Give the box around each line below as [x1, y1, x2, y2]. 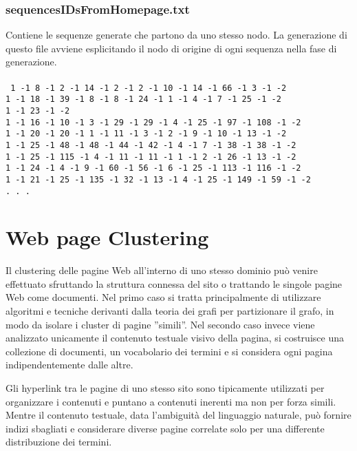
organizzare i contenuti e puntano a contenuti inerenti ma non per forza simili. [6, 394, 336, 408]
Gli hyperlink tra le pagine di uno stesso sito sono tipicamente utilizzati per [6, 381, 325, 395]
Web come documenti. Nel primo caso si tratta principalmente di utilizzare [6, 290, 321, 304]
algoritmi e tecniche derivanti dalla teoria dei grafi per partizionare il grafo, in [6, 304, 334, 318]
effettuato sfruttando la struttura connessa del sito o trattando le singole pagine [6, 276, 343, 291]
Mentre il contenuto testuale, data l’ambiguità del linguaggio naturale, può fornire [6, 408, 351, 422]
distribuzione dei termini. [6, 434, 112, 449]
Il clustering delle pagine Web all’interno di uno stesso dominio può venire [6, 263, 318, 277]
